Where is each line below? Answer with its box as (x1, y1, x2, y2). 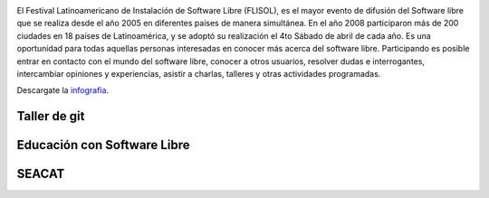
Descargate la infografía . (16, 85, 109, 96)
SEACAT (16, 166, 65, 182)
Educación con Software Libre (16, 137, 190, 153)
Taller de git (16, 108, 85, 124)
